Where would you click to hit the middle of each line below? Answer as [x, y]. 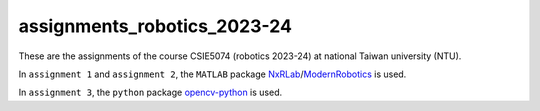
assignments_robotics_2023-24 [155, 26]
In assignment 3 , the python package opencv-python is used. [150, 92]
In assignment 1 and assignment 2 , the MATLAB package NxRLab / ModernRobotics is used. [212, 74]
